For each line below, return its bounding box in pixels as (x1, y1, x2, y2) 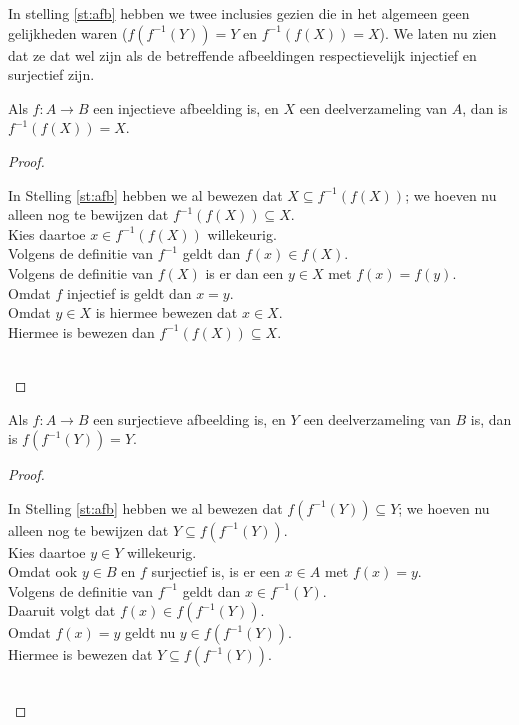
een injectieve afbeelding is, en (93, 97, 279, 118)
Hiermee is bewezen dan (8, 321, 155, 342)
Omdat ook (8, 561, 78, 582)
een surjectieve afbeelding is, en (93, 408, 286, 429)
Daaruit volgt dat (8, 600, 116, 621)
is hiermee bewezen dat (95, 302, 238, 323)
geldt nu (125, 622, 176, 643)
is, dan (470, 408, 512, 429)
